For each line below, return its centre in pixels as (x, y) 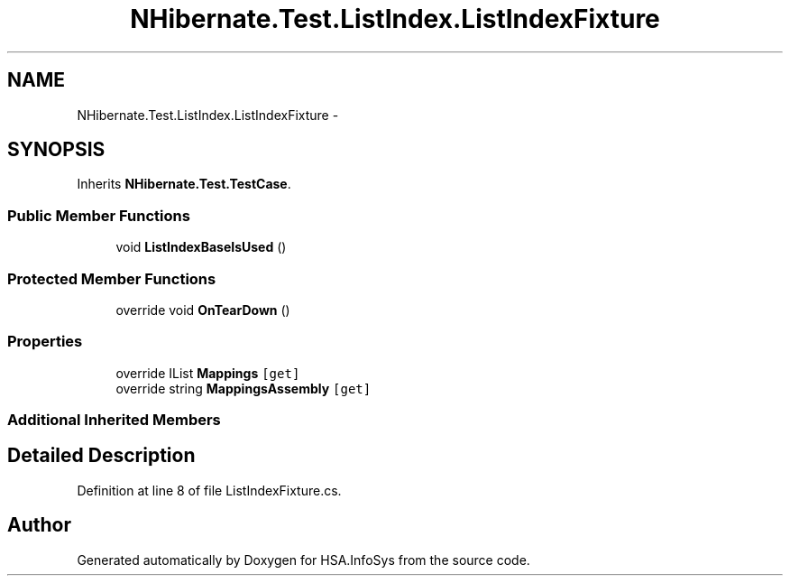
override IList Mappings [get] (208, 373)
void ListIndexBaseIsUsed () (201, 247)
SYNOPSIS (56, 150)
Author (39, 525)
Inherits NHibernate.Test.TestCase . (184, 184)
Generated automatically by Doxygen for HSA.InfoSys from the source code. (303, 560)
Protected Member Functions (112, 278)
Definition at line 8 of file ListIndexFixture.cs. (209, 490)
